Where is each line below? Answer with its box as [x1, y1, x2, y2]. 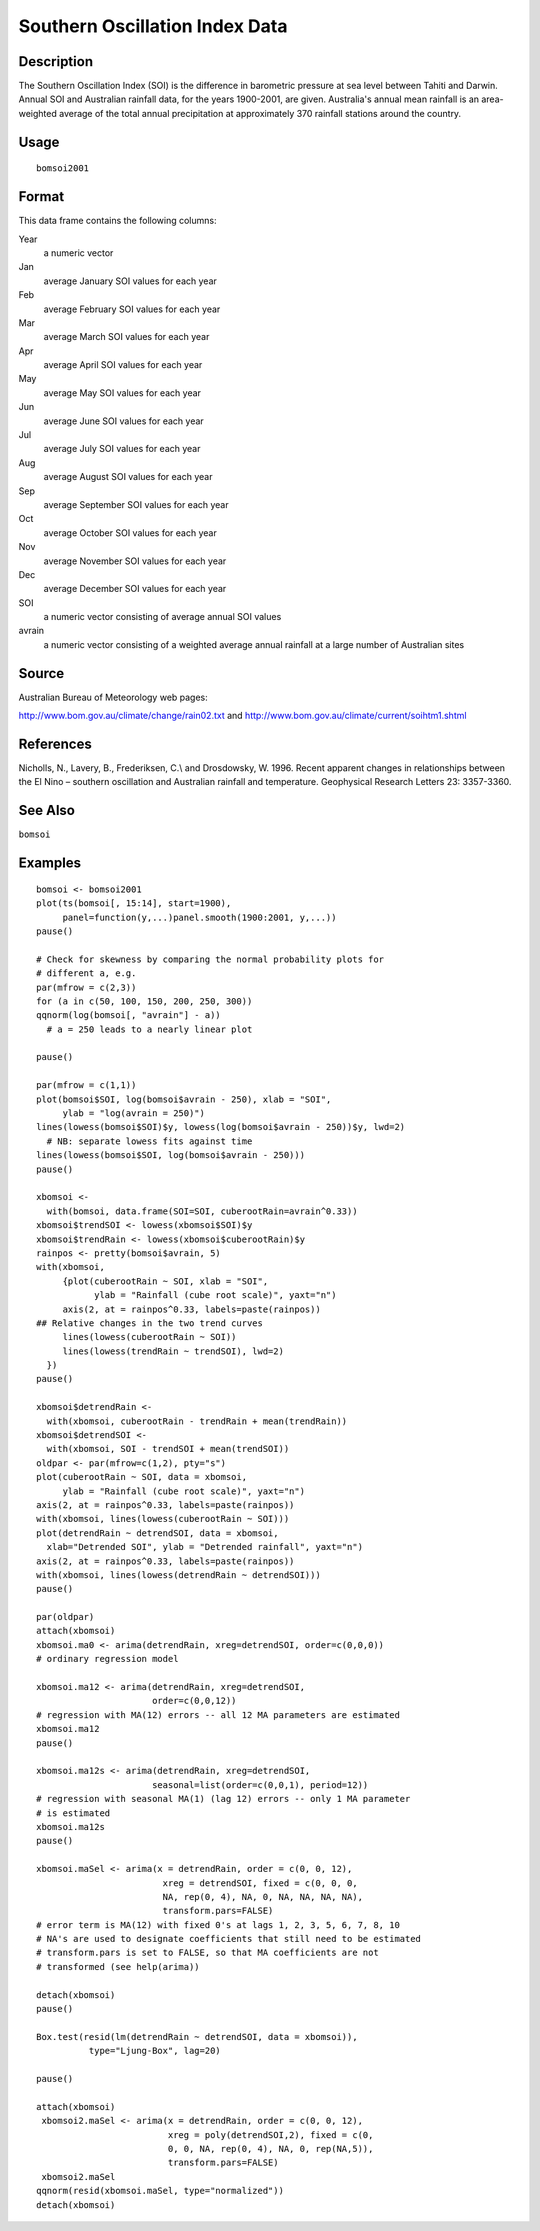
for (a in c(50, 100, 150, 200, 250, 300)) [36, 995, 253, 1007]
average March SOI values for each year [43, 331, 210, 343]
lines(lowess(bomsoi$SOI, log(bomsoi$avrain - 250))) [36, 1150, 305, 1161]
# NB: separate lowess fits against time [46, 1135, 253, 1147]
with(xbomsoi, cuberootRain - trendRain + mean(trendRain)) [46, 1415, 348, 1427]
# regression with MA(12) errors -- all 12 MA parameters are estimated [36, 1709, 400, 1720]
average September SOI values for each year [43, 498, 229, 510]
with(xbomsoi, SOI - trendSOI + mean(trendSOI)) [46, 1443, 290, 1455]
